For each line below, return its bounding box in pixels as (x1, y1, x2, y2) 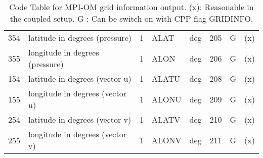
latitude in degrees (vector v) (28, 114, 131, 125)
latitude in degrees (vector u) (28, 73, 131, 84)
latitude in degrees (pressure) (28, 32, 131, 43)
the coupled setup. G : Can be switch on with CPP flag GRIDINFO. (10, 13, 253, 24)
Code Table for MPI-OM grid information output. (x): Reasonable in (9, 1, 254, 13)
